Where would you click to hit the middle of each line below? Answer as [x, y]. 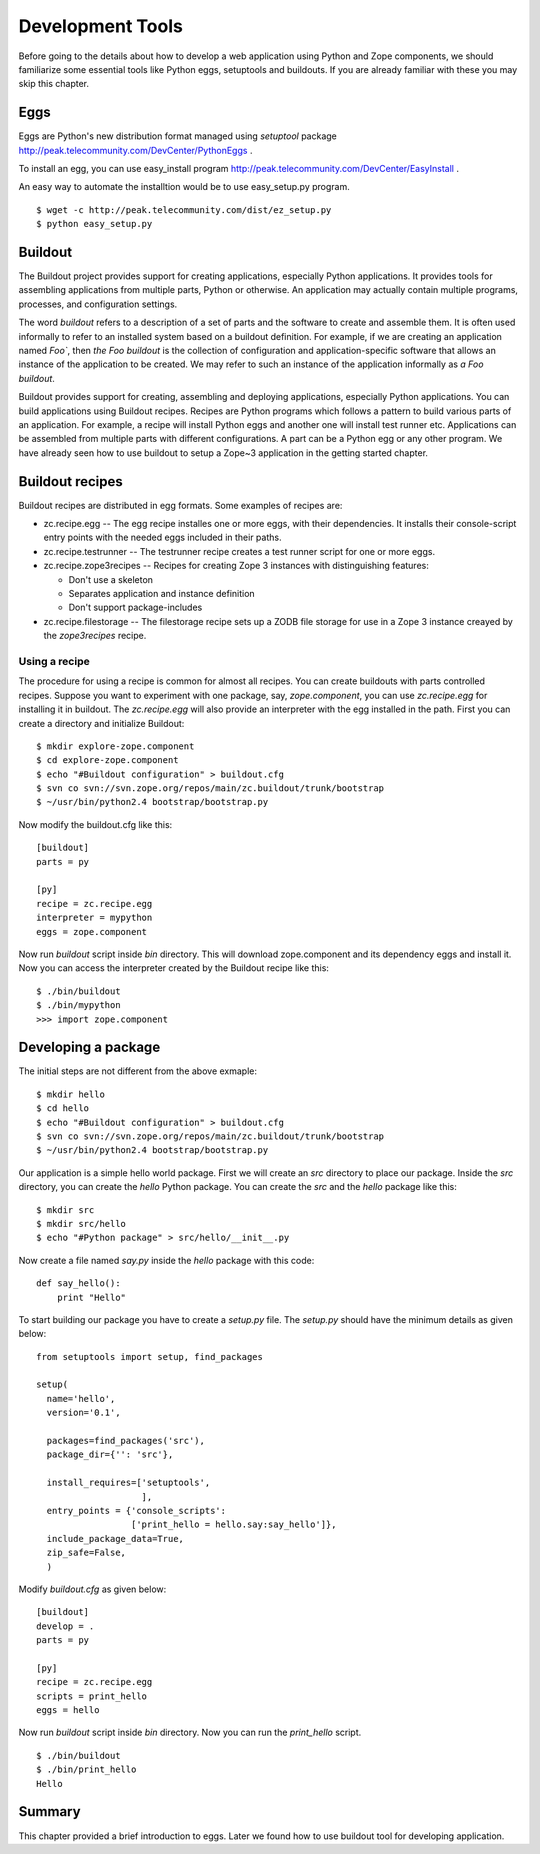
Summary [49, 1811]
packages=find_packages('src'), [125, 1441]
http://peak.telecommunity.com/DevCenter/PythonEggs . [135, 150]
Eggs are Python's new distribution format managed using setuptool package [177, 136]
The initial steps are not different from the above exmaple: [138, 1071]
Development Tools [101, 26]
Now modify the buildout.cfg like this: [95, 824]
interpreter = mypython [94, 918]
